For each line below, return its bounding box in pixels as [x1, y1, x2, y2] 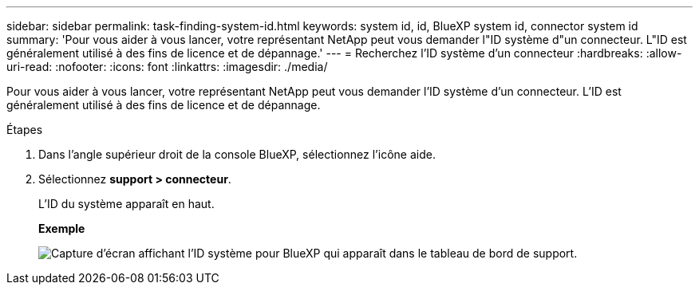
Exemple [38, 222, 85, 235]
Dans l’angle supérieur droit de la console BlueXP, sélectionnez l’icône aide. [38, 147, 436, 161]
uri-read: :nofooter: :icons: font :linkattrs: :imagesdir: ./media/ [6, 60, 328, 73]
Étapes [6, 123, 43, 136]
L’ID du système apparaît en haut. [38, 197, 215, 210]
